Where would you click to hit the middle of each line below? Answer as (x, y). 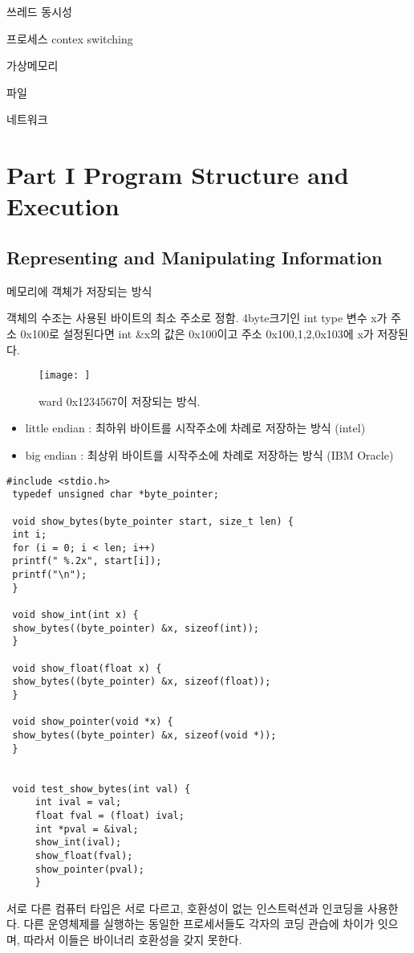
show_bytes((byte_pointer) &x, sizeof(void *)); (144, 736)
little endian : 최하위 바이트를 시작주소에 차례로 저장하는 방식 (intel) (195, 428)
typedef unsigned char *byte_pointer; (116, 495)
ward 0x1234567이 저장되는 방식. (120, 401)
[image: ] (65, 376)
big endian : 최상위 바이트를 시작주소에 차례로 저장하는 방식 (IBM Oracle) (209, 454)
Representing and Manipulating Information (195, 257)
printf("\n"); (50, 575)
